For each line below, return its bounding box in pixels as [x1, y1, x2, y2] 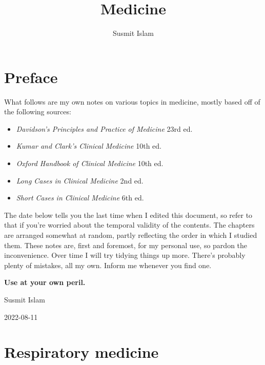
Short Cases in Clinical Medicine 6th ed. [16, 192, 144, 203]
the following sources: [4, 106, 71, 117]
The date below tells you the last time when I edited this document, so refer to [4, 209, 253, 220]
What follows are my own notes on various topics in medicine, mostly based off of [4, 96, 260, 107]
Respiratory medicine [4, 341, 159, 362]
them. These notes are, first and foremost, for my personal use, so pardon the [4, 239, 248, 250]
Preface [4, 66, 58, 87]
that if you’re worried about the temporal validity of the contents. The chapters [4, 219, 255, 230]
